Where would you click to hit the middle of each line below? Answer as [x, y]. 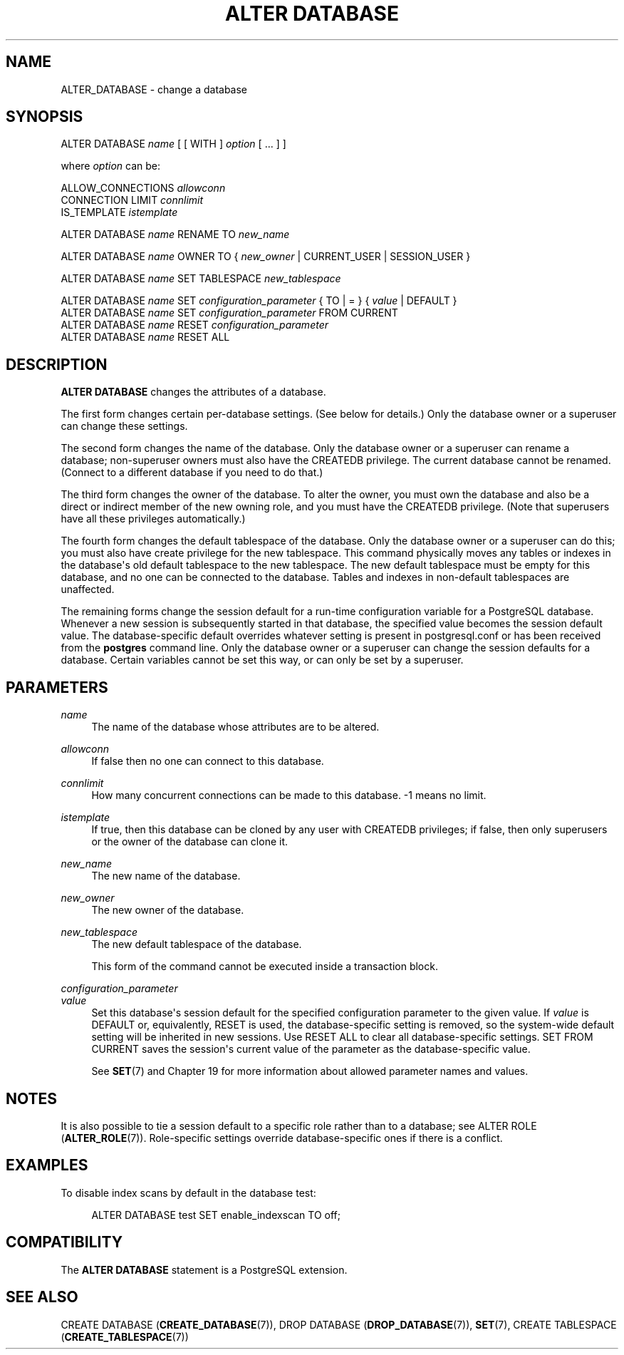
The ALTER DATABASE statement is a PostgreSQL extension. [204, 1269]
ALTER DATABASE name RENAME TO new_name [175, 235]
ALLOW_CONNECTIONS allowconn [143, 188]
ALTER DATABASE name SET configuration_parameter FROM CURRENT [229, 313]
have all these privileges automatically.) [153, 519]
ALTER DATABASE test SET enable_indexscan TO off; [216, 1215]
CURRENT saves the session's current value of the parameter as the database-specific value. [311, 1049]
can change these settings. [124, 426]
